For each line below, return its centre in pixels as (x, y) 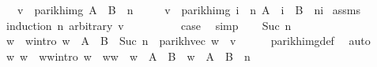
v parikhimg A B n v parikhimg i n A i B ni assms (188, 9)
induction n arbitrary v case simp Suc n (149, 25)
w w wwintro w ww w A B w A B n (128, 56)
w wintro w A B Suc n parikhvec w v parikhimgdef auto (188, 41)
